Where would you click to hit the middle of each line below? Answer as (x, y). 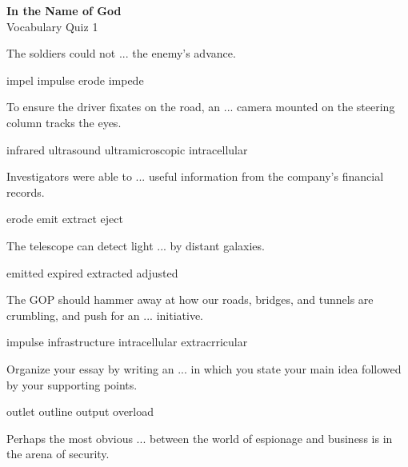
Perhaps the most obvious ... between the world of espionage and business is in (200, 438)
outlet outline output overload (80, 411)
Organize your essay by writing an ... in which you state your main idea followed (204, 368)
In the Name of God (64, 10)
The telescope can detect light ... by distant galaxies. (136, 245)
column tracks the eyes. (64, 122)
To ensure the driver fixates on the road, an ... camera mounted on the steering (201, 107)
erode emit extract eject (65, 219)
